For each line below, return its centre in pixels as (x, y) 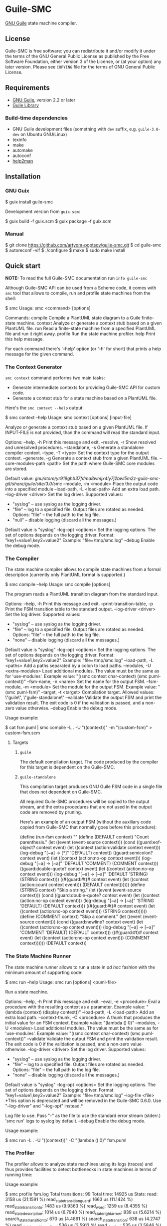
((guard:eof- (149, 842)
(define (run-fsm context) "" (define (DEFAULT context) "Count (84, 837)
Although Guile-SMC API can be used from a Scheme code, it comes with (81, 287)
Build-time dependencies (37, 118)
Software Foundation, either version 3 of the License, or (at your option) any (83, 61)
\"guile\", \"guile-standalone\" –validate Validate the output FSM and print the (83, 697)
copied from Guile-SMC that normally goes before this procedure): (88, 827)
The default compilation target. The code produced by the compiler (89, 762)
